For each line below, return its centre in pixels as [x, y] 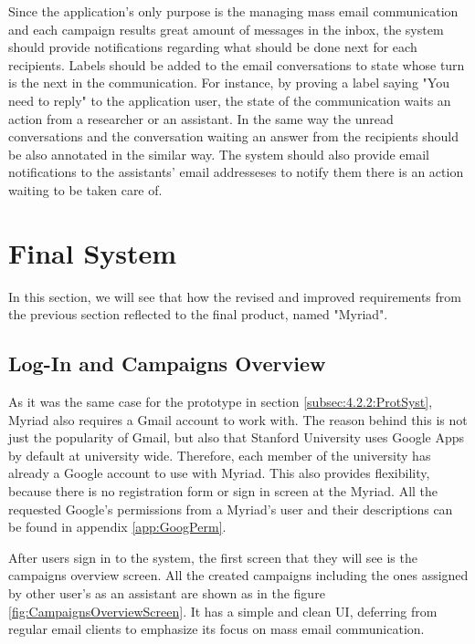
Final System [93, 252]
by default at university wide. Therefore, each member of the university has [220, 455]
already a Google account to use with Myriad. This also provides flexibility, [219, 473]
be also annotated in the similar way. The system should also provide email [219, 154]
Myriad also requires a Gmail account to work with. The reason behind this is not [238, 419]
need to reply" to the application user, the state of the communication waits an [230, 100]
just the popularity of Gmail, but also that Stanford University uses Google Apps [236, 437]
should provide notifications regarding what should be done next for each [213, 47]
